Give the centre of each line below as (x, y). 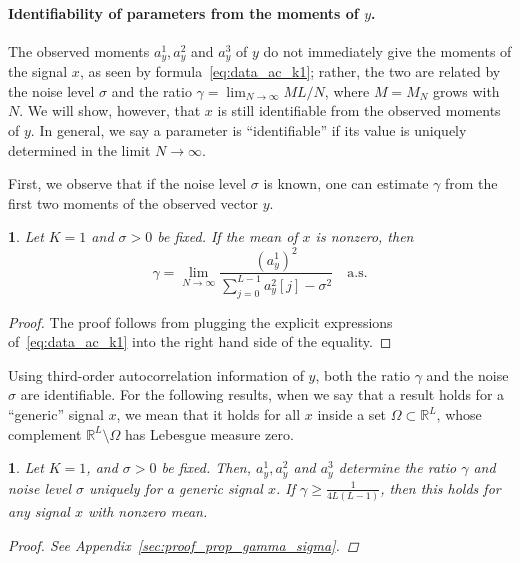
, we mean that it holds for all (208, 414)
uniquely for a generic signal (176, 487)
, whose (459, 414)
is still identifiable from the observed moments (359, 110)
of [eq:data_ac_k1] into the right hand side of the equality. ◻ (200, 341)
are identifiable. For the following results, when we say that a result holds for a (262, 394)
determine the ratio (397, 467)
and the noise (467, 374)
